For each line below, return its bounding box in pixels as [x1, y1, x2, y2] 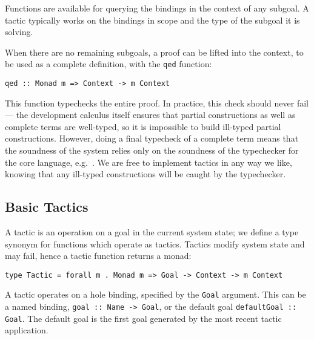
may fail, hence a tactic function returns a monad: [5, 249, 192, 262]
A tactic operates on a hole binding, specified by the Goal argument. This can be [5, 288, 306, 301]
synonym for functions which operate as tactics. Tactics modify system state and [5, 237, 305, 250]
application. [5, 324, 48, 336]
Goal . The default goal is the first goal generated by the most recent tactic [5, 312, 282, 324]
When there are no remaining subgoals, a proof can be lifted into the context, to [5, 45, 304, 58]
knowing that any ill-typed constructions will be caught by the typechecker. [5, 168, 286, 180]
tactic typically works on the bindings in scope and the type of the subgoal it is [5, 13, 300, 26]
